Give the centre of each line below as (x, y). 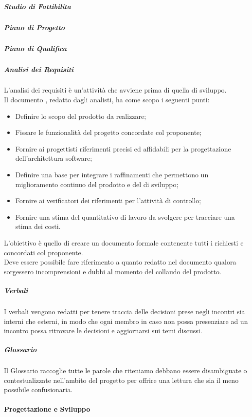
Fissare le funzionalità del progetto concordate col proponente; (108, 132)
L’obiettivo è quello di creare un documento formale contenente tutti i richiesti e (124, 243)
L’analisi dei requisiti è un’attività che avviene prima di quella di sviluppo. (115, 90)
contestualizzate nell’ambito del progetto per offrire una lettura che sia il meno (121, 380)
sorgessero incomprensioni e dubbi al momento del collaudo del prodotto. (113, 271)
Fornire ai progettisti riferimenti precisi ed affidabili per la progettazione (123, 148)
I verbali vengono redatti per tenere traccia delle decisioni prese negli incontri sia (125, 311)
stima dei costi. (38, 226)
